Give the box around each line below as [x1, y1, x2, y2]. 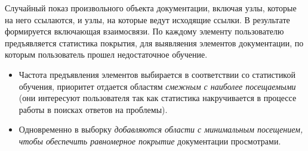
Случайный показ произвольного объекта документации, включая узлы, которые [5, 2, 297, 14]
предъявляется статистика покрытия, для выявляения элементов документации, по [5, 36, 304, 49]
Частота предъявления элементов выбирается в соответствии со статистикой [19, 68, 295, 80]
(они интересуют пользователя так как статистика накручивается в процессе [19, 92, 297, 104]
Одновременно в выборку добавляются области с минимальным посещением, [19, 123, 303, 136]
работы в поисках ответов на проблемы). [19, 103, 168, 115]
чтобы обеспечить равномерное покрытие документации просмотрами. [19, 134, 281, 147]
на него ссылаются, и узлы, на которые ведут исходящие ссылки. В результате [5, 13, 290, 26]
